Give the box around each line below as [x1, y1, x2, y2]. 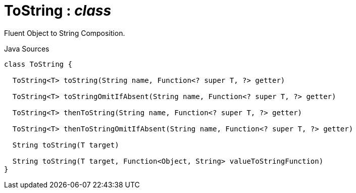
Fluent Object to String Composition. [4, 28, 125, 37]
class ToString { [4, 60, 72, 68]
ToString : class [4, 2, 112, 19]
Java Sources [4, 44, 49, 53]
